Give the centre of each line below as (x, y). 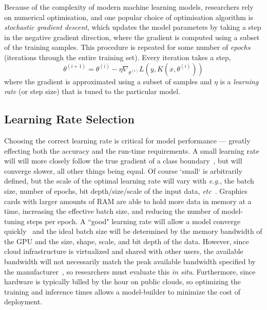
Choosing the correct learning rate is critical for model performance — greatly (127, 140)
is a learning (239, 81)
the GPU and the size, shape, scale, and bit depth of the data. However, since (127, 241)
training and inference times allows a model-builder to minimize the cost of (122, 291)
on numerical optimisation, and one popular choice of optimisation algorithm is (129, 17)
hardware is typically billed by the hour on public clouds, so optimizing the (122, 281)
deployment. (23, 302)
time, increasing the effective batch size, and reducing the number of (112, 211)
